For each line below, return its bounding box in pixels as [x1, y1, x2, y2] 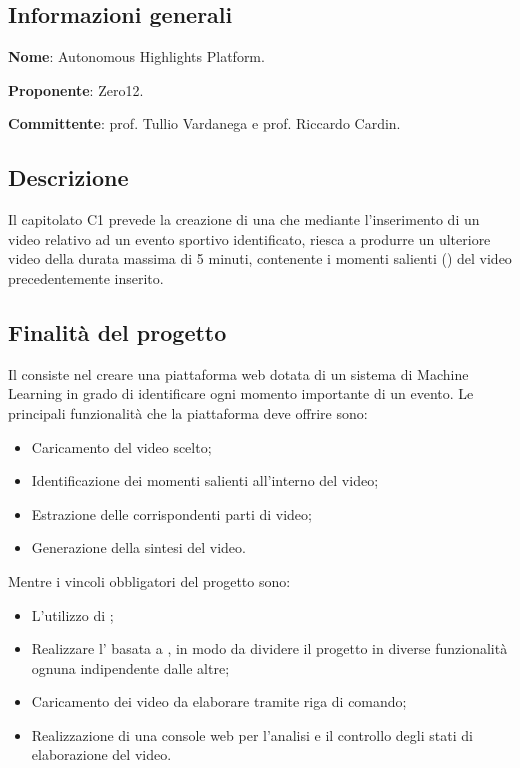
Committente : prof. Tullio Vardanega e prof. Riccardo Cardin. [8, 113, 401, 134]
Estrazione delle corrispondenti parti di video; [31, 503, 312, 524]
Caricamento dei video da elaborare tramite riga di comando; [31, 691, 407, 712]
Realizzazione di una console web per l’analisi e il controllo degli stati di [31, 724, 473, 745]
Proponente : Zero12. [8, 79, 144, 100]
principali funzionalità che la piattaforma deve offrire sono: [8, 402, 368, 423]
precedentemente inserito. [8, 267, 164, 288]
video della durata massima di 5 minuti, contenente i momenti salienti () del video [8, 248, 512, 269]
